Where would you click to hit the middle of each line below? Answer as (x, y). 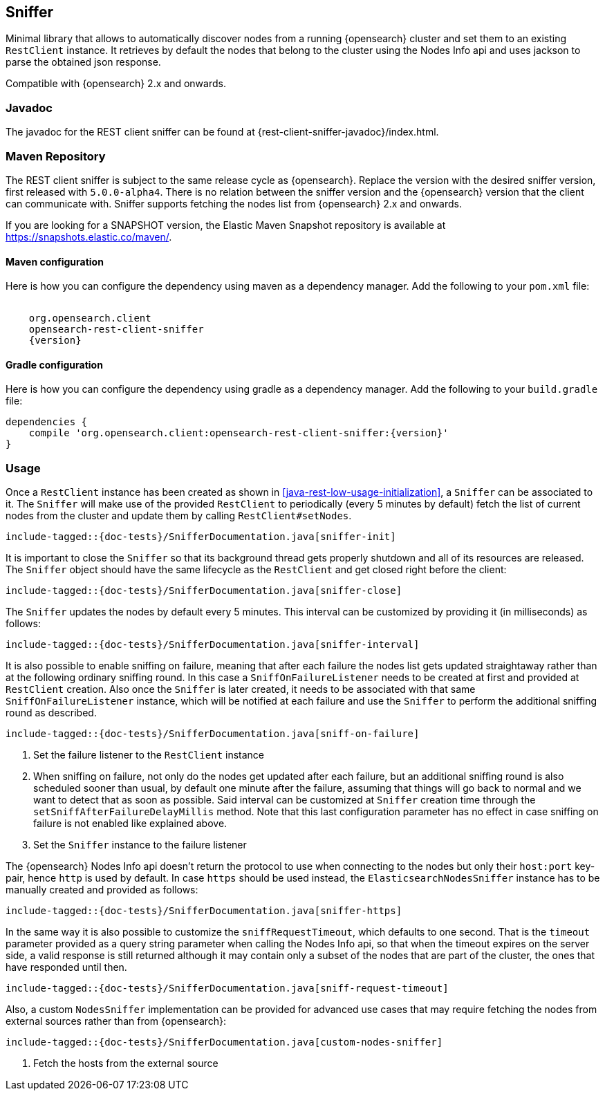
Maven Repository (56, 156)
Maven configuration (55, 261)
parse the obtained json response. (83, 62)
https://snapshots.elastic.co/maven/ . (89, 236)
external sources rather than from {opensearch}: (116, 1021)
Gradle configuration (54, 364)
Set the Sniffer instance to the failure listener (140, 845)
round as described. (51, 713)
